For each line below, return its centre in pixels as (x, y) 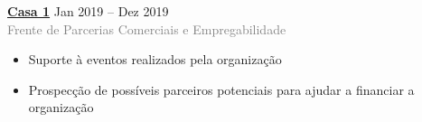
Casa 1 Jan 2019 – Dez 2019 (88, 11)
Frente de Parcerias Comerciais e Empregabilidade (147, 28)
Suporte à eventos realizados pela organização (155, 59)
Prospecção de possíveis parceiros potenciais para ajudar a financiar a (221, 89)
